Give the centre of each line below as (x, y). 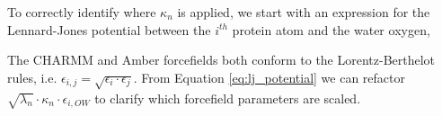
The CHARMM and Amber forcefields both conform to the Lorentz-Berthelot (221, 60)
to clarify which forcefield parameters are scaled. (228, 98)
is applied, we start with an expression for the (304, 12)
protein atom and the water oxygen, (331, 29)
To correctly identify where (82, 12)
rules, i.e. (32, 77)
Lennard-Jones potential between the (109, 29)
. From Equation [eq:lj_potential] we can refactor (270, 77)
